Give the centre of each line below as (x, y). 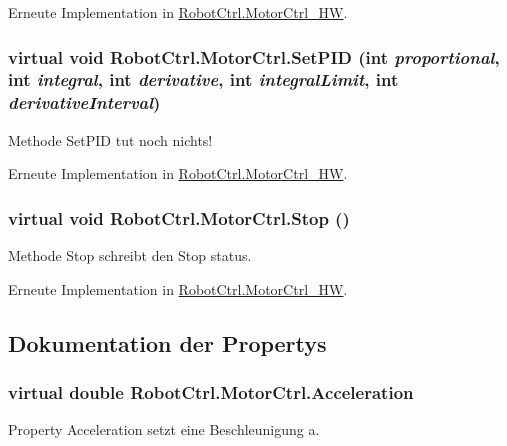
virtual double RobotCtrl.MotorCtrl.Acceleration (211, 391)
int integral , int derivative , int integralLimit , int (203, 79)
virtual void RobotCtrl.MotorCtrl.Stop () (179, 217)
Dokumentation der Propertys (167, 342)
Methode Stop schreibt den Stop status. (130, 255)
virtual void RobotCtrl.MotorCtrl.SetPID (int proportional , (254, 56)
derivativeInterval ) (84, 102)
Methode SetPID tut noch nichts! (110, 139)
